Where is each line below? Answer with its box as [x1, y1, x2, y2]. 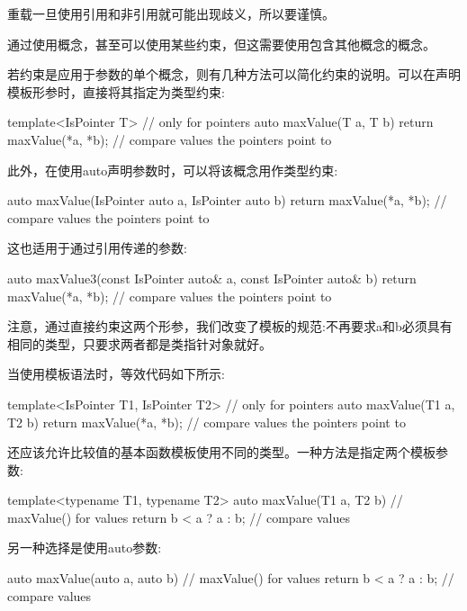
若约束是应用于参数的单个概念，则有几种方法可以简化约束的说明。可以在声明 [7, 65, 461, 84]
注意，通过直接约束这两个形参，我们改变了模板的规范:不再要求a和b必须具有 [7, 317, 453, 336]
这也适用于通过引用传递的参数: [7, 238, 187, 257]
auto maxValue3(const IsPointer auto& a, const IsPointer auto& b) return [7, 268, 417, 287]
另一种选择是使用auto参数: [7, 538, 162, 557]
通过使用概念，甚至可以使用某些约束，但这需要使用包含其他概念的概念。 [7, 34, 436, 53]
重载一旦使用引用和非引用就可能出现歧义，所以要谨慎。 [7, 4, 335, 22]
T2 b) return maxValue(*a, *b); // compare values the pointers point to [7, 412, 406, 431]
